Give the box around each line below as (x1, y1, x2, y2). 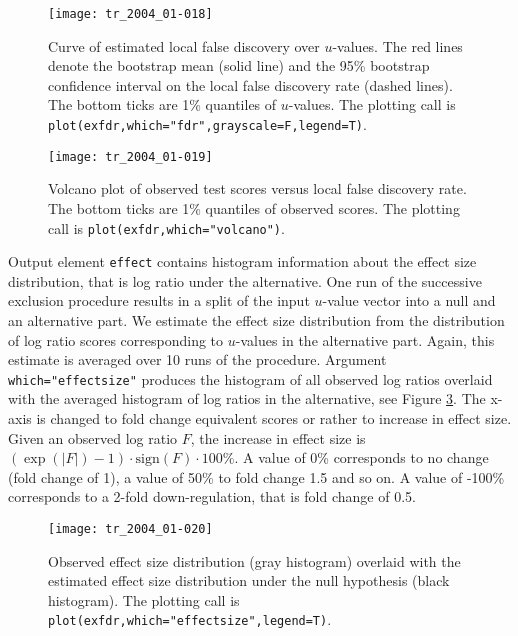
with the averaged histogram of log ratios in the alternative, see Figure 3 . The (8, 388, 486, 409)
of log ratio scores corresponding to (8, 329, 224, 350)
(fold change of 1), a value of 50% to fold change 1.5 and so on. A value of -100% (8, 466, 505, 487)
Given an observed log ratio (8, 427, 178, 448)
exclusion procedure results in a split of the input (8, 290, 310, 311)
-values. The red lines (332, 35, 463, 56)
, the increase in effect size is (190, 427, 366, 448)
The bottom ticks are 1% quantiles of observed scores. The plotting (48, 197, 460, 218)
